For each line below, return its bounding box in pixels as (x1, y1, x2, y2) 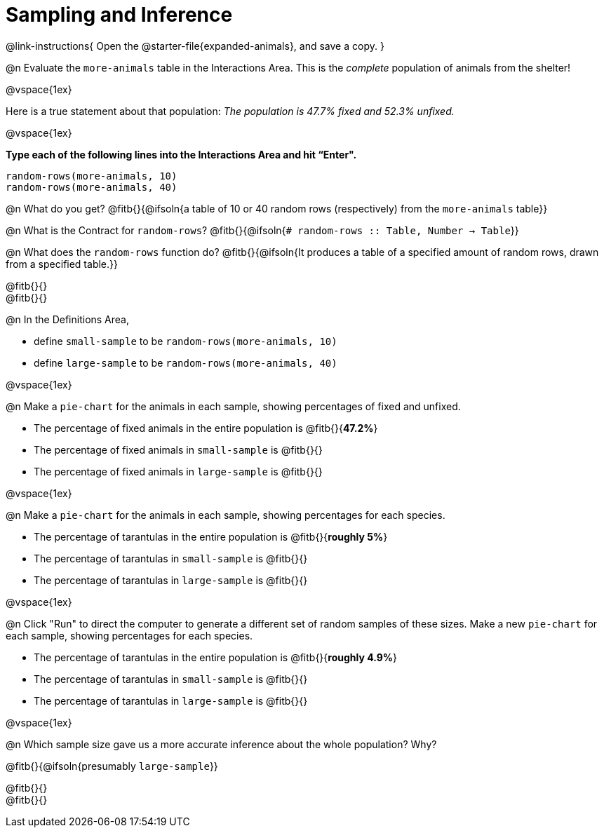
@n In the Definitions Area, (6, 313, 130, 325)
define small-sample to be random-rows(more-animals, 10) (34, 334, 337, 347)
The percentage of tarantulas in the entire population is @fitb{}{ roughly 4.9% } (34, 651, 397, 663)
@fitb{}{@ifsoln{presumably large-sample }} (6, 759, 218, 772)
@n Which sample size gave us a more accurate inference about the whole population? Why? (6, 738, 437, 750)
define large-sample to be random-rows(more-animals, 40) (34, 356, 337, 369)
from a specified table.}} (6, 257, 118, 270)
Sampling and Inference (6, 3, 233, 27)
